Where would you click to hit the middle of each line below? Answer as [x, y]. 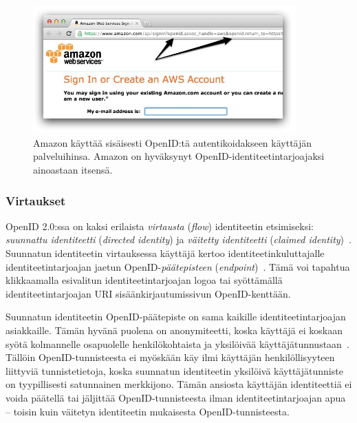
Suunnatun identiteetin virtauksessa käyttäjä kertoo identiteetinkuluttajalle [165, 253]
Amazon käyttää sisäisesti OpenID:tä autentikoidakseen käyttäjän [173, 142]
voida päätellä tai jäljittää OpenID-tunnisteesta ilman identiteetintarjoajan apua [176, 397]
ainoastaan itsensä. [73, 169]
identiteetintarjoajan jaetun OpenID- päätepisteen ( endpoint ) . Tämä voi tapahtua [178, 266]
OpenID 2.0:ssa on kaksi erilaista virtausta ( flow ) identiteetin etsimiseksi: [160, 226]
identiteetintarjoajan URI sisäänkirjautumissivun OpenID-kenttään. [148, 293]
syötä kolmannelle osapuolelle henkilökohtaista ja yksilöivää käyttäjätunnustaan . [177, 343]
